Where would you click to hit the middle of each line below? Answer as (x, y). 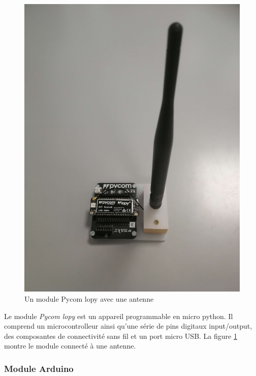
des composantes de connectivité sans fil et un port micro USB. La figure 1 (121, 336)
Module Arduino (39, 368)
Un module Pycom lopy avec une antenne (89, 298)
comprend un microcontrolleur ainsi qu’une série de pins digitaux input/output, (128, 326)
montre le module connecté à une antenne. (70, 346)
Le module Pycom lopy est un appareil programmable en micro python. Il (119, 316)
